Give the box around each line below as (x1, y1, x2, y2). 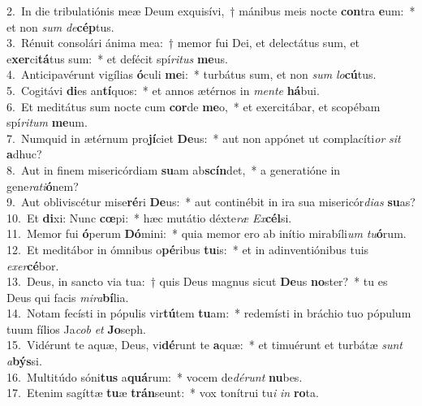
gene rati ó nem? (6, 177, 79, 194)
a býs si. (6, 352, 42, 369)
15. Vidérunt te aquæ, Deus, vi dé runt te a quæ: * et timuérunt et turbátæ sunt (6, 336, 403, 353)
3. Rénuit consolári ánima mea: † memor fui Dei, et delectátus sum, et (6, 34, 360, 51)
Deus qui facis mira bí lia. (6, 288, 129, 305)
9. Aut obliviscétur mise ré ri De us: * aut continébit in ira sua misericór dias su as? (6, 193, 416, 210)
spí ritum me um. (6, 114, 88, 131)
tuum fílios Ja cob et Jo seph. (6, 320, 147, 337)
